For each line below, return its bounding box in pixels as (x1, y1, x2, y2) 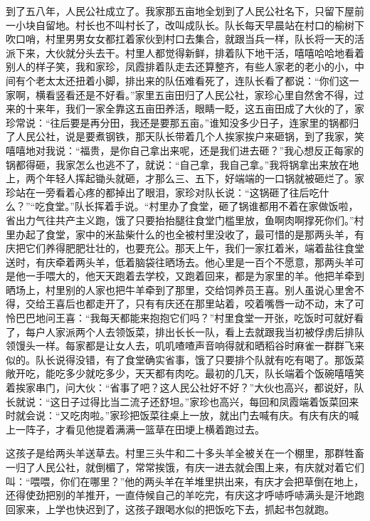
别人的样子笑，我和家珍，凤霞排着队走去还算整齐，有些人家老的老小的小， (6, 59, 354, 74)
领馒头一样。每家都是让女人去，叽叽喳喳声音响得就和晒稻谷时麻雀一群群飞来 (6, 338, 364, 353)
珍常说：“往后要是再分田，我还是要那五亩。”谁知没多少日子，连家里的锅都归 (6, 115, 359, 130)
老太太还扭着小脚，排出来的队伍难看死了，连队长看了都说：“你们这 (35, 73, 349, 88)
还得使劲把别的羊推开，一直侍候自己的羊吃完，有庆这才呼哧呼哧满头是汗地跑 (6, 488, 364, 502)
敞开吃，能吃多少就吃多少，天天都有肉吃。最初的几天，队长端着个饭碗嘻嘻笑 (6, 366, 364, 381)
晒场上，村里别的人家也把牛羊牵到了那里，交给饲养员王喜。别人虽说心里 (6, 282, 344, 297)
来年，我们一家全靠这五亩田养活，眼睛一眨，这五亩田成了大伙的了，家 (35, 101, 364, 116)
